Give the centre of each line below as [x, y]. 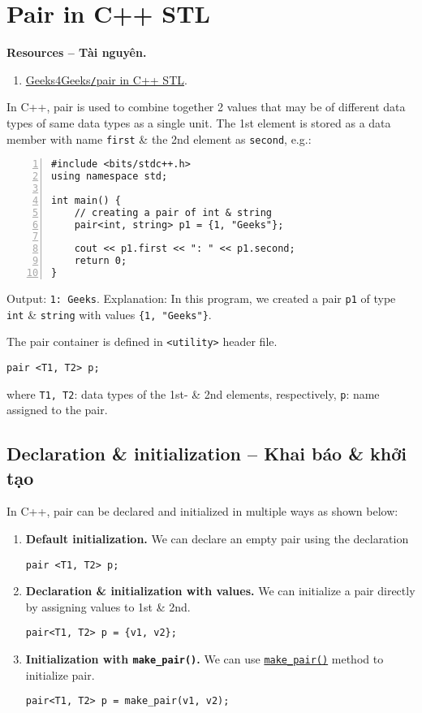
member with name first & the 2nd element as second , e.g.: [159, 138]
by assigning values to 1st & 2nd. [108, 606]
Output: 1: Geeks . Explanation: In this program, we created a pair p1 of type [201, 298]
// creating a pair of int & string [173, 212]
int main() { [86, 200]
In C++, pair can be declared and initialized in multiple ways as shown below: [202, 511]
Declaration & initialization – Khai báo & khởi [207, 454]
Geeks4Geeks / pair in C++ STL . [106, 79]
